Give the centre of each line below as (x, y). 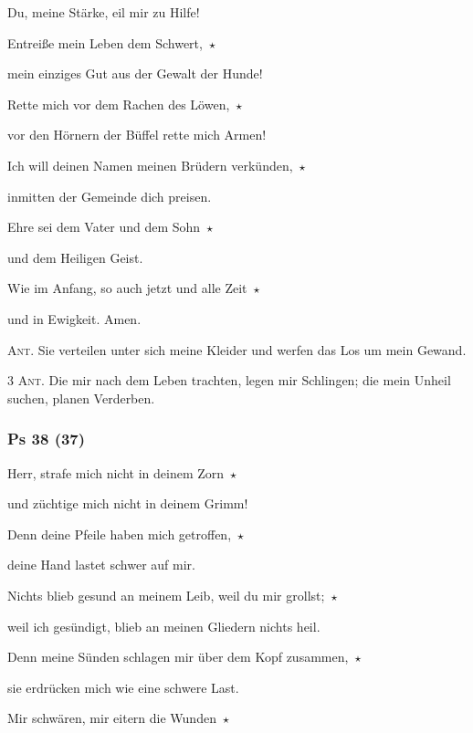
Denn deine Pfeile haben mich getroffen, (120, 534)
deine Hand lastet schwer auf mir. (101, 565)
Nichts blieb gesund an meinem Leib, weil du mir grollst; (166, 595)
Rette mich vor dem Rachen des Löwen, (119, 104)
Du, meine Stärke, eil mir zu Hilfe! (104, 12)
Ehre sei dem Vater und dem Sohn (104, 227)
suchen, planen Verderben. (81, 398)
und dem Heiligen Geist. (75, 257)
